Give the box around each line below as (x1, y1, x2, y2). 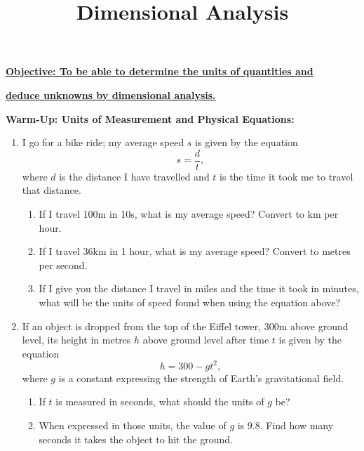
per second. (39, 257, 88, 272)
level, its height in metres (22, 332, 131, 347)
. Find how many (259, 418, 334, 433)
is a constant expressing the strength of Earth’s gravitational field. (58, 370, 344, 385)
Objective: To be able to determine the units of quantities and (6, 64, 314, 79)
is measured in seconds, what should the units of (55, 394, 264, 409)
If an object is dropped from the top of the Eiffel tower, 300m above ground (22, 318, 349, 333)
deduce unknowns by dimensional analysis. (6, 87, 216, 102)
